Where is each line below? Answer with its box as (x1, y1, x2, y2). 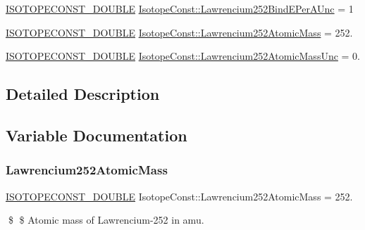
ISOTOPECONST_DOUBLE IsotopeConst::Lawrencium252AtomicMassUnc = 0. (6, 49, 361, 63)
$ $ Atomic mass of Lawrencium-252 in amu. (8, 212, 204, 227)
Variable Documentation (6, 124, 187, 146)
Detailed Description (6, 83, 160, 105)
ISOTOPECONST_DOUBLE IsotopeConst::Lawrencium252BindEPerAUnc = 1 (6, 1, 354, 15)
